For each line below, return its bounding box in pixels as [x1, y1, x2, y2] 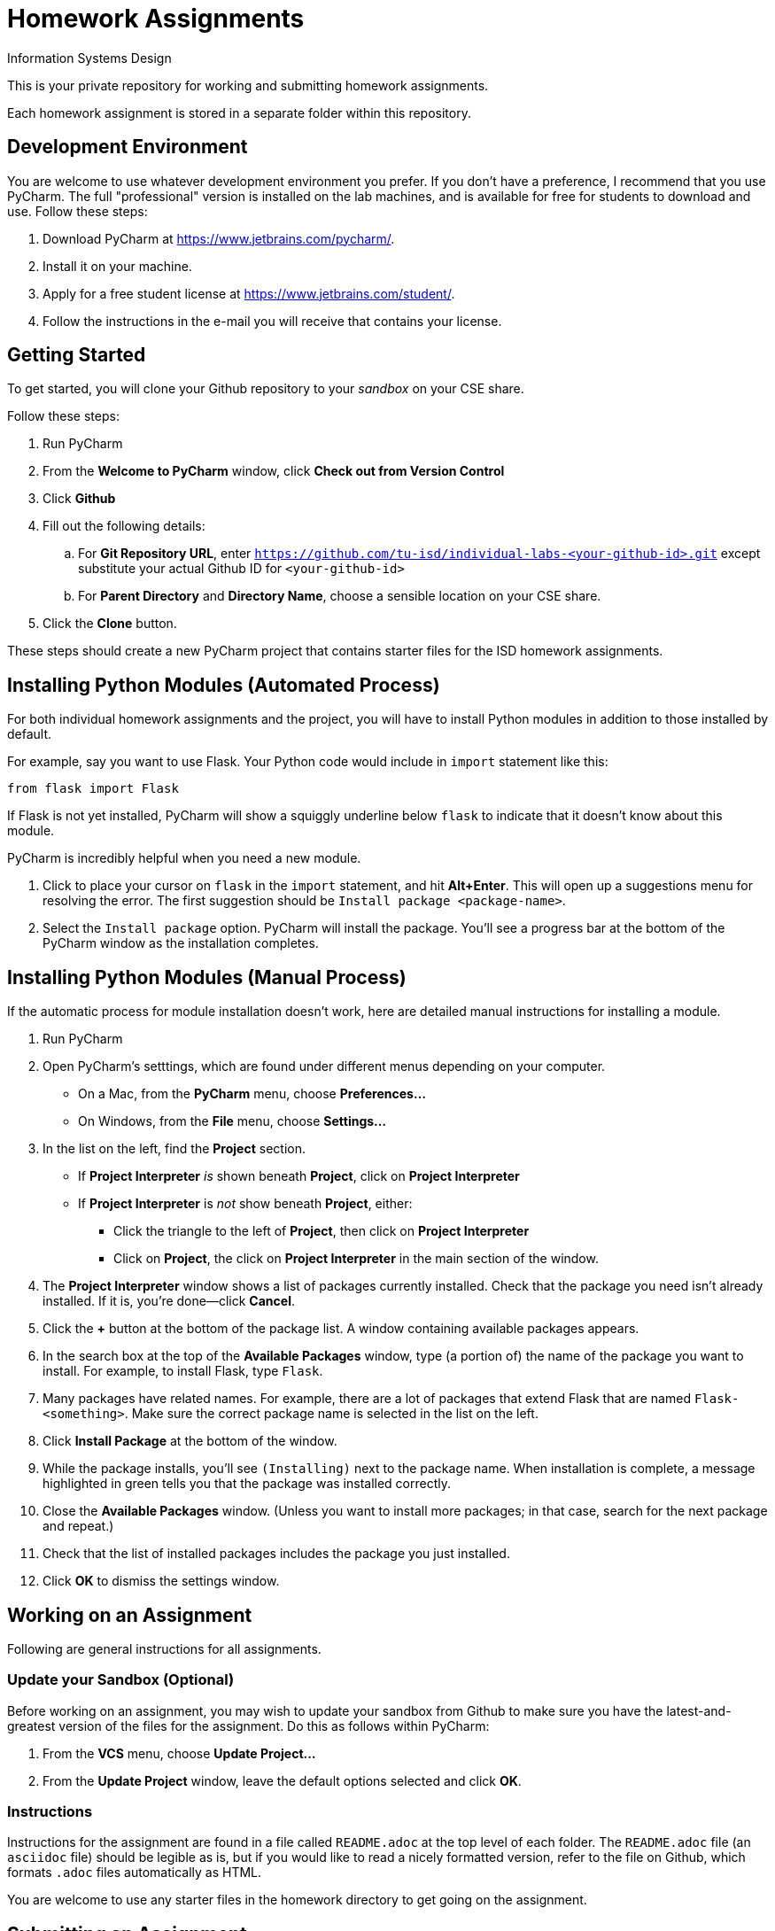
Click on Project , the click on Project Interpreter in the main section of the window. [113, 1251, 599, 1267]
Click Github [43, 491, 116, 507]
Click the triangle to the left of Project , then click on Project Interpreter [113, 1223, 530, 1239]
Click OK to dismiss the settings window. [43, 1573, 280, 1589]
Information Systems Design [7, 50, 172, 66]
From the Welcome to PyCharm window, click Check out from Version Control [43, 463, 505, 479]
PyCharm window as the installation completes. [43, 935, 319, 951]
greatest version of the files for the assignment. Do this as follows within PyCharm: [7, 1718, 490, 1733]
